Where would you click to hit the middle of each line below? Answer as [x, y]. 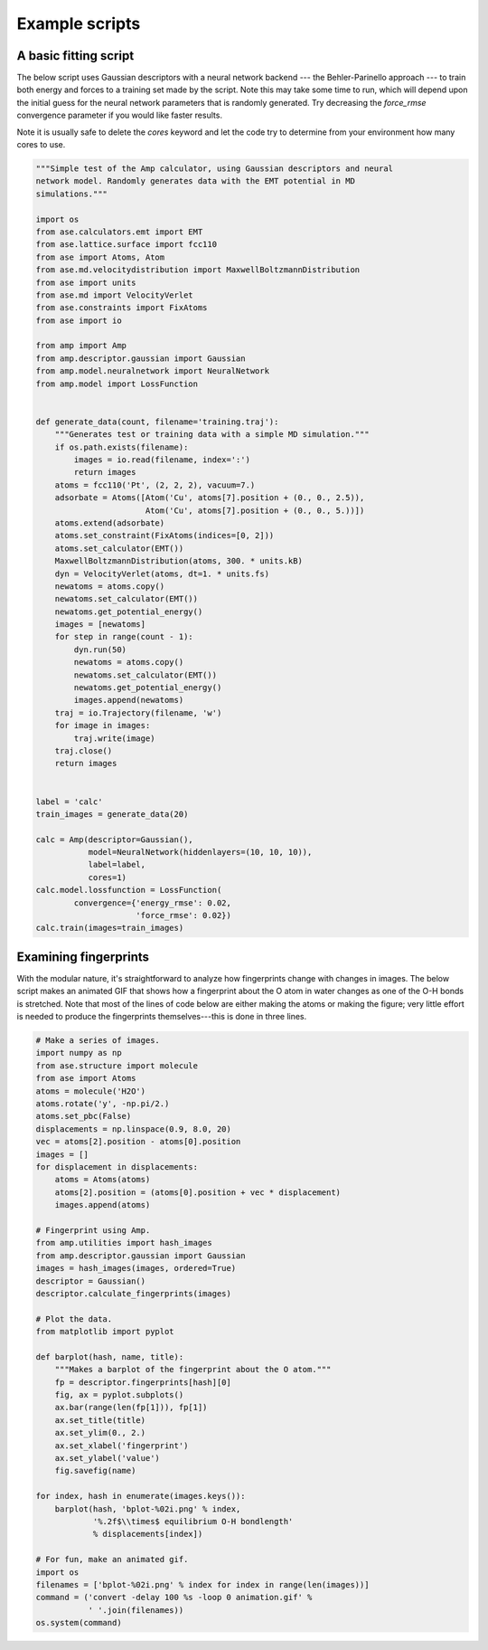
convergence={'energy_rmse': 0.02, [153, 903]
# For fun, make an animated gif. [112, 1560]
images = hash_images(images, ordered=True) [136, 1268]
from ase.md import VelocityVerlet [114, 295]
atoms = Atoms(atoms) [103, 1180]
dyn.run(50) [100, 650]
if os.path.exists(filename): [122, 447]
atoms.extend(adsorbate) [110, 523]
